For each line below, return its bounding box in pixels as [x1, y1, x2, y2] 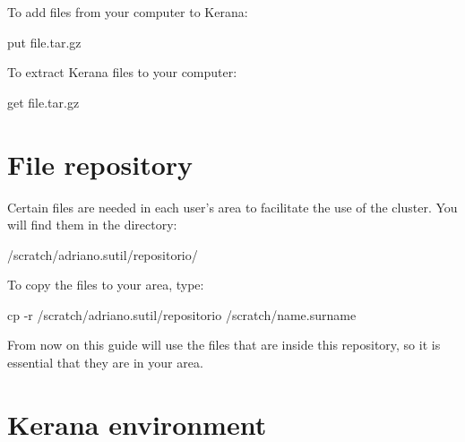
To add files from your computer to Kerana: [7, 3, 248, 21]
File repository [7, 145, 194, 182]
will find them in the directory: [7, 215, 177, 234]
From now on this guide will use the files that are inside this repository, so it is [7, 335, 441, 354]
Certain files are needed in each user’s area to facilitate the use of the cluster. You [7, 197, 458, 216]
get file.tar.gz [7, 92, 80, 111]
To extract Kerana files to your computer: [7, 63, 237, 82]
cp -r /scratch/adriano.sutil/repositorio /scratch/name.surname [7, 305, 357, 324]
